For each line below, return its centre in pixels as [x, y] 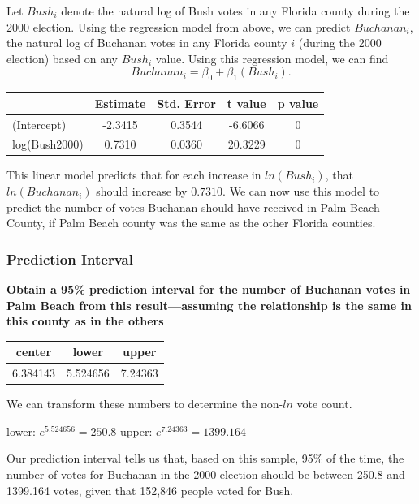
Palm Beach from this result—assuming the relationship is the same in [209, 305]
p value [298, 103]
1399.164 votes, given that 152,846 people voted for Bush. [150, 490]
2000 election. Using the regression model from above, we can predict [179, 26]
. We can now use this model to [301, 191]
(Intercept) [39, 124]
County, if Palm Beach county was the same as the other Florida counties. [191, 223]
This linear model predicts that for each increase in [134, 175]
